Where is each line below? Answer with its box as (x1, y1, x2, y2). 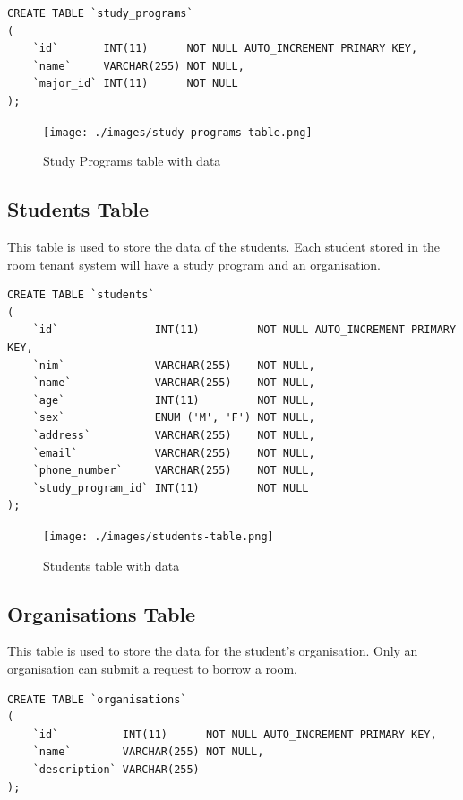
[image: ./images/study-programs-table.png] (43, 125, 313, 139)
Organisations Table (7, 599, 196, 627)
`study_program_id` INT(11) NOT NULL (32, 481, 309, 495)
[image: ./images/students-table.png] (43, 529, 274, 543)
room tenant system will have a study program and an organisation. (7, 254, 381, 273)
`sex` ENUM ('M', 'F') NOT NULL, (32, 411, 315, 425)
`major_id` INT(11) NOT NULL (32, 77, 238, 90)
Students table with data (43, 555, 180, 574)
